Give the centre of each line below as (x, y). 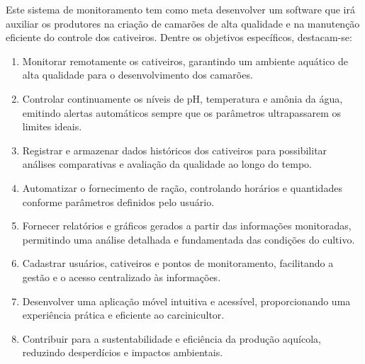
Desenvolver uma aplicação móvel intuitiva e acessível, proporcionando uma (186, 301)
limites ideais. (52, 126)
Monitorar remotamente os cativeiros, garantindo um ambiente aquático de (185, 61)
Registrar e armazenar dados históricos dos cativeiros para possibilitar (175, 150)
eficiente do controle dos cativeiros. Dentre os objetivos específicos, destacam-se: (179, 37)
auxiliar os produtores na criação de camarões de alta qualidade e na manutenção (183, 23)
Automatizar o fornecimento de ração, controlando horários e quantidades (182, 187)
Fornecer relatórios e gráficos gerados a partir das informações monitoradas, (187, 226)
